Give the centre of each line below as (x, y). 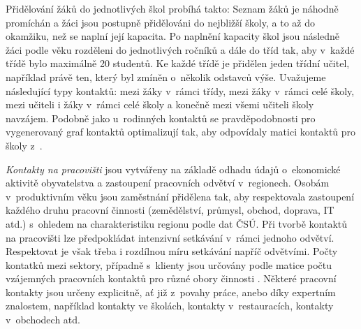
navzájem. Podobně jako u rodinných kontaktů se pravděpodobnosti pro (161, 118)
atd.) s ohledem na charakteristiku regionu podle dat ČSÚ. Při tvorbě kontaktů (177, 223)
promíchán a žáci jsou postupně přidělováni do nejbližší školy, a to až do (160, 22)
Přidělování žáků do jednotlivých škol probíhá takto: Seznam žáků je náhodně (172, 8)
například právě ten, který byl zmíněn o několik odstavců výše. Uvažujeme (166, 76)
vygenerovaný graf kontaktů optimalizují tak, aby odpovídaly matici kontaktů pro (181, 132)
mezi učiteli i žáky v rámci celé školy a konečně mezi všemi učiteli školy (160, 104)
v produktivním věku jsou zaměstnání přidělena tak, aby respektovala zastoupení (180, 196)
